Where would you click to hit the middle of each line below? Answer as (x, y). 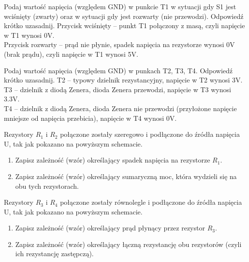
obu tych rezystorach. (47, 186)
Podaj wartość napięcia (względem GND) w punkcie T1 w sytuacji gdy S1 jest (120, 6)
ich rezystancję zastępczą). (54, 254)
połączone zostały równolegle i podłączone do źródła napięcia (151, 202)
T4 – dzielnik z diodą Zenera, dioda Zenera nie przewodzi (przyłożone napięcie (120, 108)
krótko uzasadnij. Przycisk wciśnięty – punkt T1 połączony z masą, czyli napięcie (124, 25)
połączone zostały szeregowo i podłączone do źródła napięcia (150, 134)
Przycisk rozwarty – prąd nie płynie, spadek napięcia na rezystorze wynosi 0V (119, 44)
